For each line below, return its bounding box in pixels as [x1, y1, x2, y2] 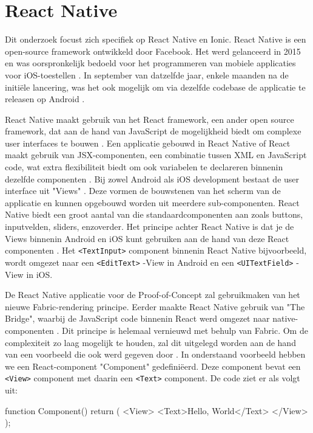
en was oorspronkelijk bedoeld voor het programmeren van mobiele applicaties [5, 57, 296, 69]
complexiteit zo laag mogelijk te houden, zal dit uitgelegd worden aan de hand [5, 336, 296, 348]
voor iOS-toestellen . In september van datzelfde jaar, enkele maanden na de [5, 68, 289, 81]
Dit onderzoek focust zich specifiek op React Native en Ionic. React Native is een [5, 33, 306, 46]
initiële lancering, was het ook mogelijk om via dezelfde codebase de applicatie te [5, 80, 306, 93]
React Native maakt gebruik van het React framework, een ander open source [5, 113, 294, 125]
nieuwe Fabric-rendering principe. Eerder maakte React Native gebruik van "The [5, 300, 305, 313]
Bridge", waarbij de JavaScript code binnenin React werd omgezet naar [5, 312, 270, 325]
